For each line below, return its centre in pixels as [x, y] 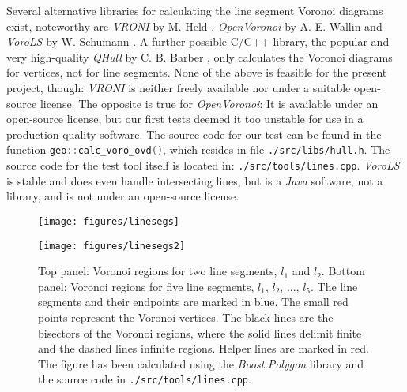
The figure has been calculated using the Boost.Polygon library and [201, 363]
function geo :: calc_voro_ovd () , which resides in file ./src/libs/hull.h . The [198, 149]
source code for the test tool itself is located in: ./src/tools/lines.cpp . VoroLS [203, 165]
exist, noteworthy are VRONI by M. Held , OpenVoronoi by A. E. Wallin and [194, 26]
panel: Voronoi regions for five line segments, [146, 286]
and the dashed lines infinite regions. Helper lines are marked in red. [203, 348]
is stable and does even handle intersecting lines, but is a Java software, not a [195, 180]
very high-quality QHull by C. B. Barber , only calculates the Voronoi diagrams [200, 56]
